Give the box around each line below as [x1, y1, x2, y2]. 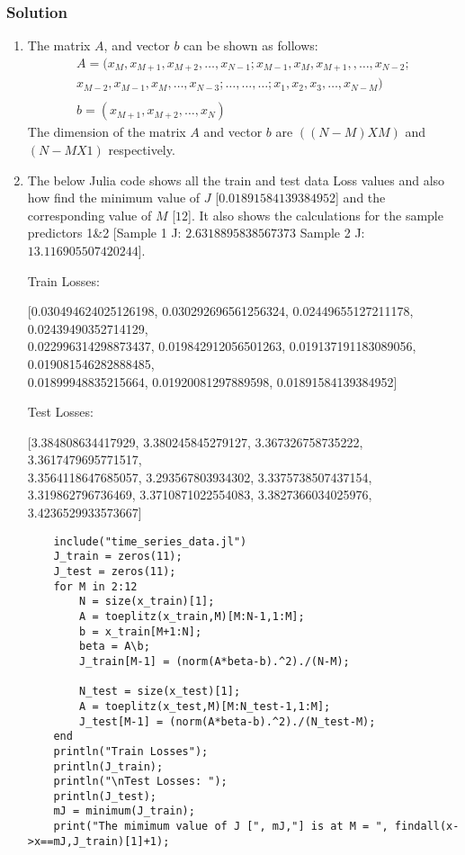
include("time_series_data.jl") [53, 535, 247, 548]
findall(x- [394, 820, 460, 833]
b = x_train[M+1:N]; [79, 625, 202, 638]
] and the [335, 188, 386, 207]
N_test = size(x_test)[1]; [79, 685, 241, 698]
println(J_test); [53, 789, 156, 803]
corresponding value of [27, 205, 152, 224]
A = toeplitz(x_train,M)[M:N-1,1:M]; [79, 609, 305, 623]
